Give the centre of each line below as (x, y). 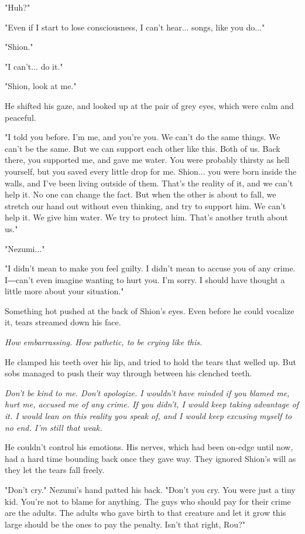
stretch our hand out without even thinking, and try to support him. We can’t (145, 205)
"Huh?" (18, 7)
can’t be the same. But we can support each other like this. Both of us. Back (143, 148)
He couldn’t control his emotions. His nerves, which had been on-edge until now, (149, 447)
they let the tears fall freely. (55, 470)
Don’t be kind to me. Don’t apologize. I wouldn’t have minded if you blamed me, (147, 392)
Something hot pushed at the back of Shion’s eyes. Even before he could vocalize (150, 310)
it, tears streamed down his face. (63, 322)
